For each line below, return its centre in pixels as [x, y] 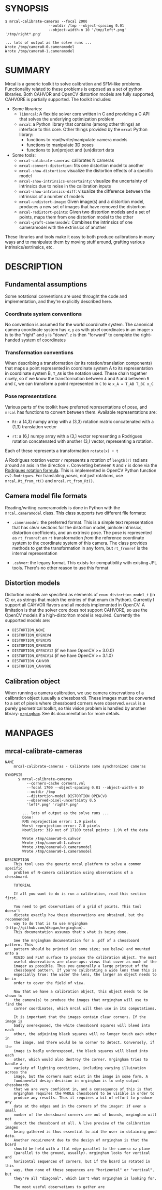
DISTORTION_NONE [28, 630]
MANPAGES [29, 733]
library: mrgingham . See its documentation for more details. [63, 714]
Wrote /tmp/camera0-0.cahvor [52, 839]
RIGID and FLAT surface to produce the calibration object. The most [85, 958]
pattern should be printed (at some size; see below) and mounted [82, 949]
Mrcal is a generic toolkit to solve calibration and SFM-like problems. [73, 84]
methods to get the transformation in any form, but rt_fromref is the [80, 548]
